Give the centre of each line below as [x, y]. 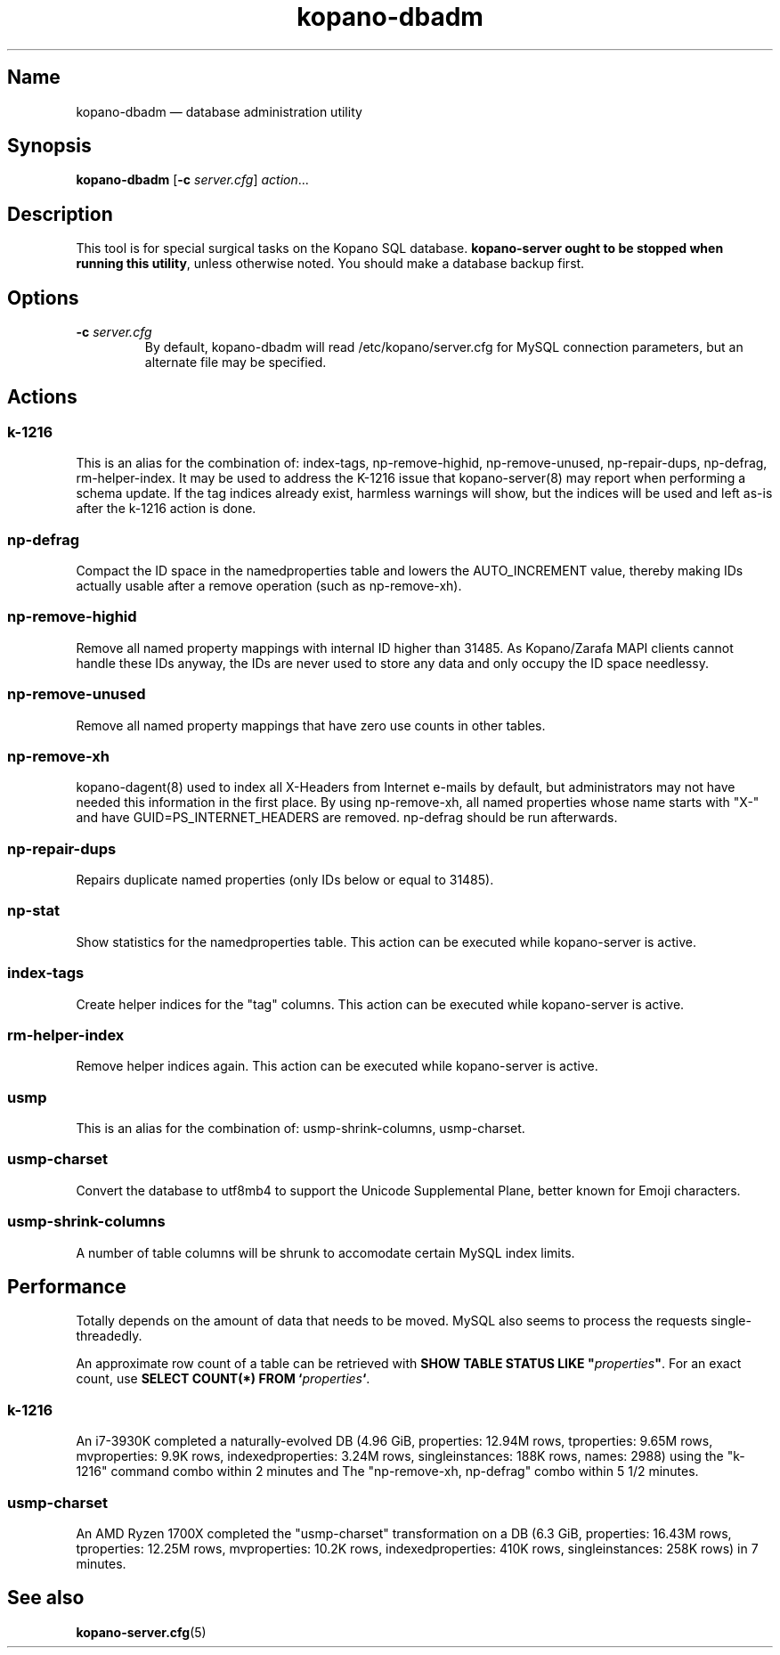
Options [43, 298]
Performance [67, 1287]
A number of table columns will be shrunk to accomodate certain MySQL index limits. [325, 1252]
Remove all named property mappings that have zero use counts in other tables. [311, 725]
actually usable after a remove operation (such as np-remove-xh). [269, 586]
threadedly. [109, 1336]
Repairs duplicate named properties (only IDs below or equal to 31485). [285, 880]
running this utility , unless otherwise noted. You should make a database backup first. [330, 264]
